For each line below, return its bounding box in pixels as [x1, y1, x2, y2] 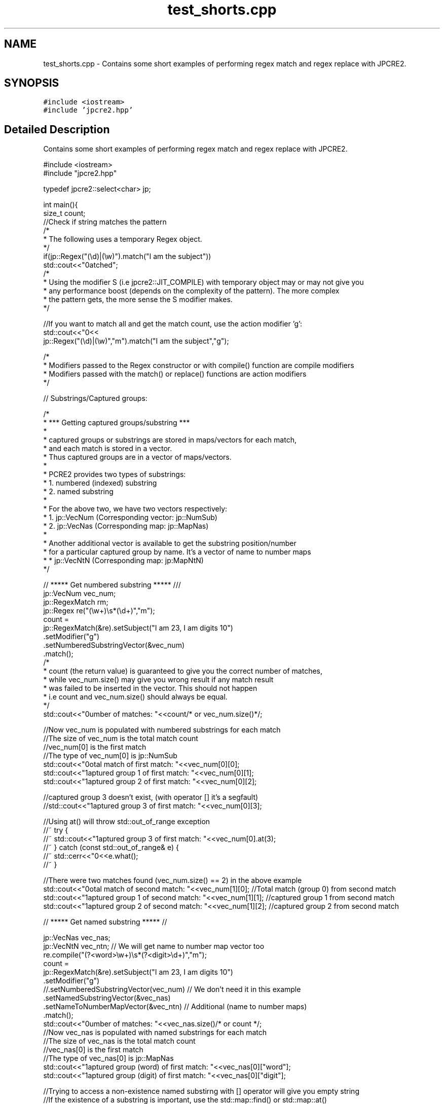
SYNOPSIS [4, 77, 59, 90]
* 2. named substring [43, 487, 114, 496]
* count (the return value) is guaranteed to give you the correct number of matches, [43, 667, 323, 676]
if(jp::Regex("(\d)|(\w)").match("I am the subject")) [43, 252, 211, 261]
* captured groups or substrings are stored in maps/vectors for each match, [43, 435, 297, 445]
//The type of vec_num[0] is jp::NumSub [43, 751, 177, 760]
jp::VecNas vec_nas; [43, 933, 110, 942]
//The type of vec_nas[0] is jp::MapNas [43, 1054, 174, 1063]
